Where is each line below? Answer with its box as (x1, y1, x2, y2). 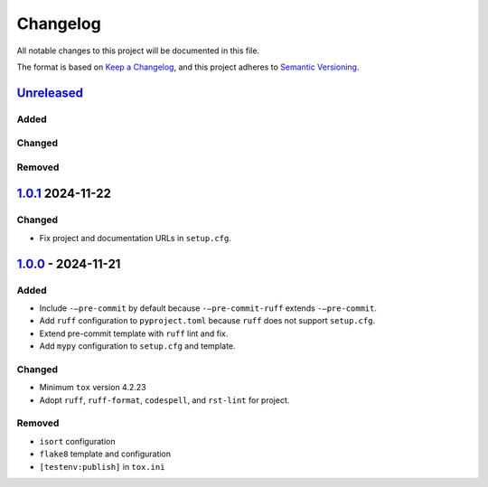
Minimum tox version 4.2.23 (39, 382, 146, 393)
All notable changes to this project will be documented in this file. (16, 45, 260, 56)
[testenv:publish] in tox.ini (39, 461, 165, 472)
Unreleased (16, 85, 84, 100)
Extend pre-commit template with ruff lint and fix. (39, 328, 229, 339)
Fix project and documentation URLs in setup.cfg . (39, 232, 232, 243)
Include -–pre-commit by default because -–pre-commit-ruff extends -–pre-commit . (39, 303, 378, 314)
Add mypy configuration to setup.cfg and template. (39, 341, 236, 351)
